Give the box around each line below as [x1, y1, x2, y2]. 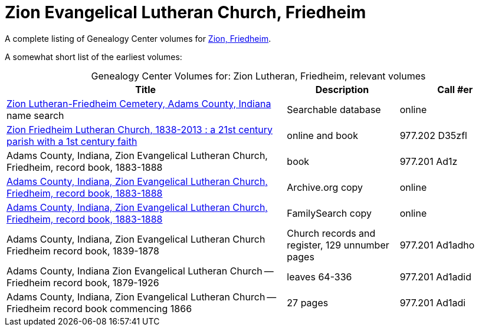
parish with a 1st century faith [6, 135, 137, 147]
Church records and [287, 227, 376, 239]
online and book [287, 129, 358, 141]
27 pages [287, 296, 329, 309]
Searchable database [287, 103, 381, 115]
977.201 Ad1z [399, 155, 458, 167]
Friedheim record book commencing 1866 [6, 302, 192, 315]
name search [6, 109, 64, 121]
